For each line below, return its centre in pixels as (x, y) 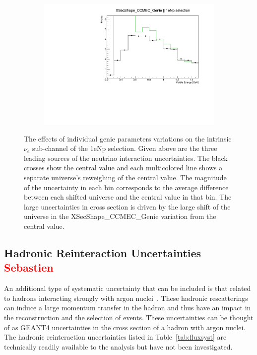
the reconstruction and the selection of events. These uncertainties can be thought (129, 318)
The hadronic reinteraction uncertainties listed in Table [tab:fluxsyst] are (115, 337)
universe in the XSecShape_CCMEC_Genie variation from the (120, 216)
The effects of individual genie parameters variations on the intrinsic (128, 138)
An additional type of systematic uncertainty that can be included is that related (128, 288)
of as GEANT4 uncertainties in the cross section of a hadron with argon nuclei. (125, 327)
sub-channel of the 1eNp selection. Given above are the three (125, 148)
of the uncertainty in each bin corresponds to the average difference (126, 187)
